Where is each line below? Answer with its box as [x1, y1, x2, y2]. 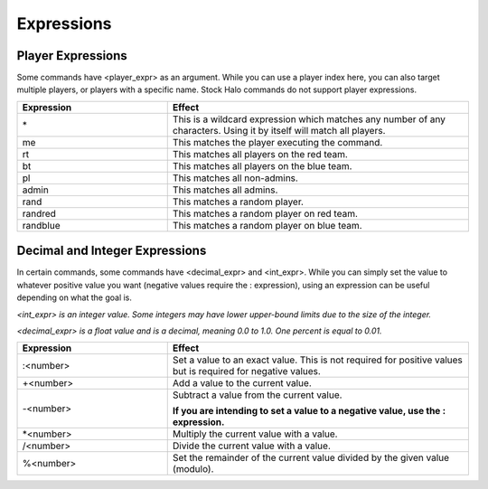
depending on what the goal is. [16, 292, 133, 303]
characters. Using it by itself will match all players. [172, 124, 386, 136]
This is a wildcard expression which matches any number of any [172, 113, 446, 126]
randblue [22, 219, 61, 231]
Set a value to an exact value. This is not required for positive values [172, 353, 463, 366]
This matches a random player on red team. [172, 207, 359, 220]
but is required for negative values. [172, 365, 321, 378]
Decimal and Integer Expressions [16, 243, 207, 259]
